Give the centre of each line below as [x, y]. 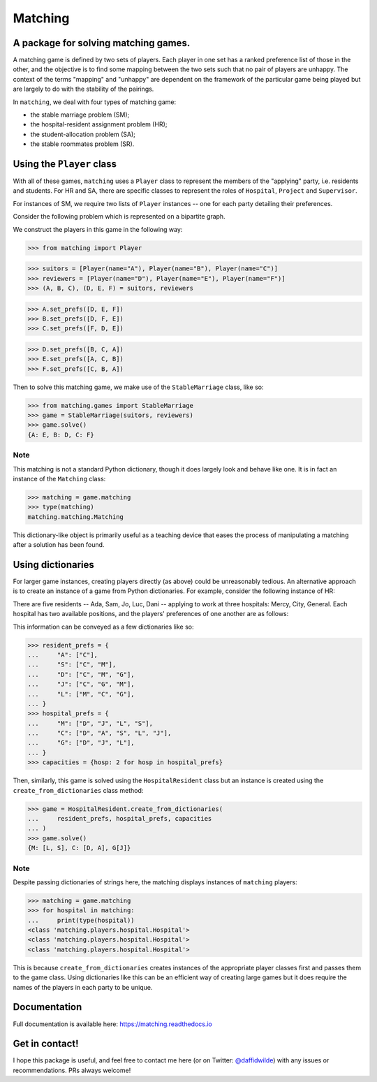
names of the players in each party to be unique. [83, 987]
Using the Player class [65, 164]
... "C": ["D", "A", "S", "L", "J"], [99, 733]
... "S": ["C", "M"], [72, 665]
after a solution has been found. [59, 545]
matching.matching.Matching [75, 517]
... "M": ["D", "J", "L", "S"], [90, 723]
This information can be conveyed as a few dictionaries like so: [104, 627]
